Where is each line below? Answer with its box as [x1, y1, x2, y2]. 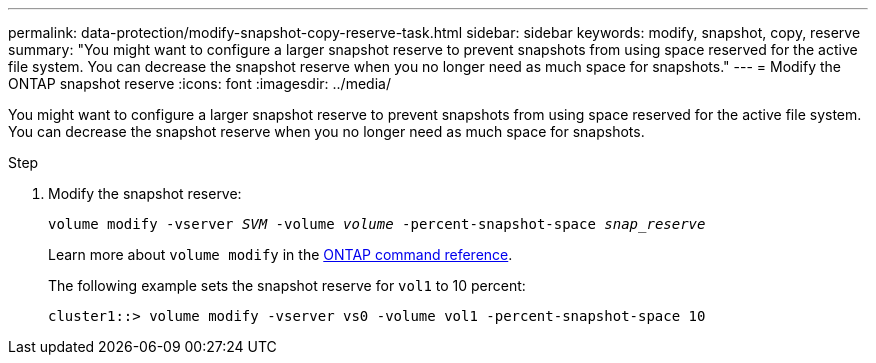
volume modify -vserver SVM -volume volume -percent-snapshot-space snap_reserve [48, 216, 706, 232]
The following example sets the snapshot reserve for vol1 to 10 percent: [48, 277, 526, 294]
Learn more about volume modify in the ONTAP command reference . [48, 246, 513, 263]
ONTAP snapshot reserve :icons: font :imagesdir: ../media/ [8, 75, 391, 92]
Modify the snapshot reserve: [48, 185, 242, 202]
